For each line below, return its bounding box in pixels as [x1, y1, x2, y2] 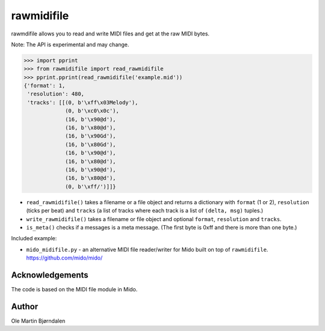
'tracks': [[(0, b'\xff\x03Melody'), [27, 99, 138, 106]
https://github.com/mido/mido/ [26, 254, 103, 261]
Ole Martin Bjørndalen [11, 317, 66, 324]
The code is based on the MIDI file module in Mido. [11, 286, 138, 293]
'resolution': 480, [27, 91, 84, 97]
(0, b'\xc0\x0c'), [65, 108, 120, 114]
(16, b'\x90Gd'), [65, 133, 117, 139]
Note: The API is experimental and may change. [11, 41, 129, 48]
